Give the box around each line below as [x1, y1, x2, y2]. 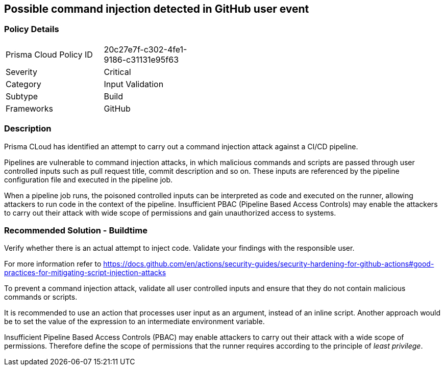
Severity [6, 66, 37, 77]
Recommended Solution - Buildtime [4, 225, 147, 235]
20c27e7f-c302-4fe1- [104, 44, 187, 55]
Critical [104, 66, 131, 77]
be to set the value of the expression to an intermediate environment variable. [4, 317, 265, 326]
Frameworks [6, 103, 53, 114]
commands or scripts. [4, 293, 78, 302]
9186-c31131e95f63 [104, 54, 179, 65]
